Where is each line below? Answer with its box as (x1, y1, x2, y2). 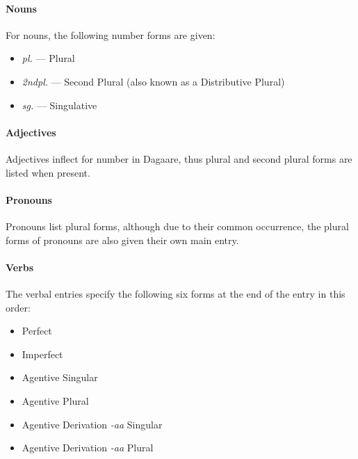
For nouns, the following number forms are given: (6, 27, 215, 42)
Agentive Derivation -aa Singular (22, 417, 163, 431)
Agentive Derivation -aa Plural (22, 440, 154, 455)
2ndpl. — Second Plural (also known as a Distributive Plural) (22, 74, 285, 88)
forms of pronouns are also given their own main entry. (6, 232, 239, 247)
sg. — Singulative (22, 97, 97, 112)
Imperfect (22, 346, 63, 361)
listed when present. (6, 165, 90, 179)
